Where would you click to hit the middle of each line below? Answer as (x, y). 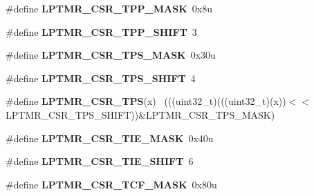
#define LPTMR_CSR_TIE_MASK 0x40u (110, 138)
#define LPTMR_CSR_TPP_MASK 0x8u (109, 8)
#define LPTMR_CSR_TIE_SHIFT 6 (100, 161)
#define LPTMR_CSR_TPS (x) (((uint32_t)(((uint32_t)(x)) (146, 101)
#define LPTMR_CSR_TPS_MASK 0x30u (111, 55)
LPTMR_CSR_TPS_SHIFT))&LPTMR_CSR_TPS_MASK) (140, 114)
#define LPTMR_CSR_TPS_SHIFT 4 (101, 78)
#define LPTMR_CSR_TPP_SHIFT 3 (101, 31)
